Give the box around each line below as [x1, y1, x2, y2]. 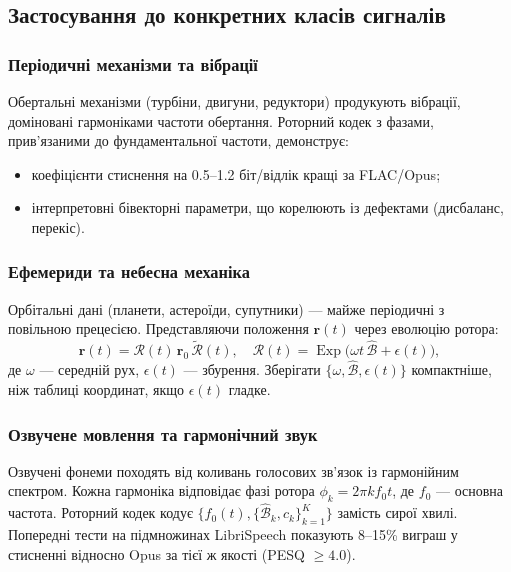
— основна [435, 480, 504, 501]
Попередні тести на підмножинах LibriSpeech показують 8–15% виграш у [8, 524, 458, 545]
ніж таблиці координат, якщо [8, 379, 185, 399]
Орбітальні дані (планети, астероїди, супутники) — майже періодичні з [8, 298, 445, 319]
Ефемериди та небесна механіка [8, 259, 250, 284]
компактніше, [411, 359, 492, 380]
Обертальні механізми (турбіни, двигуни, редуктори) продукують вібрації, [8, 91, 461, 111]
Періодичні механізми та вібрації [8, 51, 258, 76]
